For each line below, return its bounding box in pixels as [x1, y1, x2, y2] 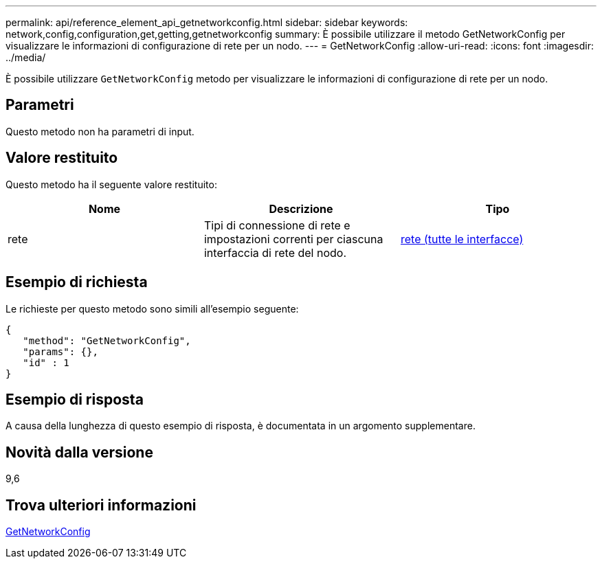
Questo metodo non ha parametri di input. [5, 125, 194, 137]
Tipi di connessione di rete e [203, 218, 350, 232]
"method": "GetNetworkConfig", [23, 335, 191, 346]
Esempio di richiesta [5, 273, 148, 291]
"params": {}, [23, 346, 98, 357]
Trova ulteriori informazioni [5, 496, 197, 514]
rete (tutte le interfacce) [400, 232, 524, 246]
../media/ [5, 52, 46, 63]
